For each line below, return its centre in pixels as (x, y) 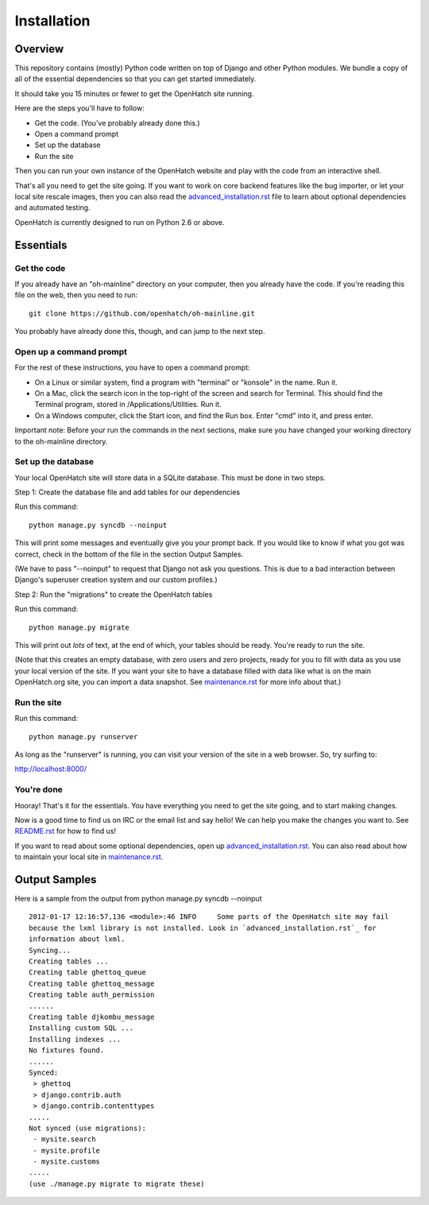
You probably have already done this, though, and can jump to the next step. (140, 331)
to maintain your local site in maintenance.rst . (89, 857)
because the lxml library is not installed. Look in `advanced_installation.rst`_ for (203, 928)
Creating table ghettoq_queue (88, 973)
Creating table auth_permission (92, 995)
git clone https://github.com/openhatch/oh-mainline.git (142, 313)
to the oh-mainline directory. (61, 441)
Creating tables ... (69, 961)
